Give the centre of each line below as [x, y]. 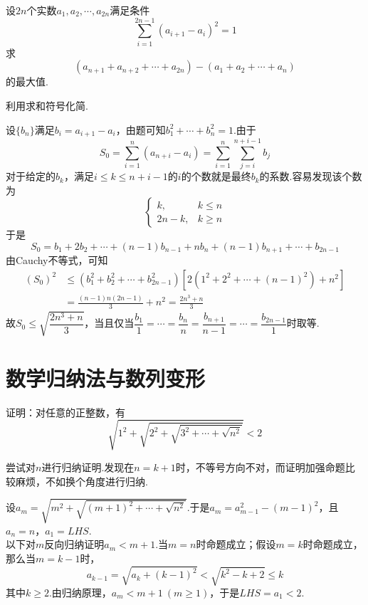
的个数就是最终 [216, 176]
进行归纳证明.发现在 [88, 467]
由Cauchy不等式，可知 [57, 260]
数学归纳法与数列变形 [106, 378]
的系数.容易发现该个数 [311, 176]
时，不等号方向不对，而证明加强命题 [260, 467]
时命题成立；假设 [236, 544]
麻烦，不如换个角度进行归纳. [82, 481]
